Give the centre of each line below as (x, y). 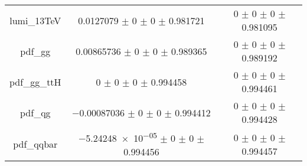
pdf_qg (35, 112)
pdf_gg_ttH (35, 82)
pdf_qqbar (35, 144)
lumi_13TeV (35, 20)
